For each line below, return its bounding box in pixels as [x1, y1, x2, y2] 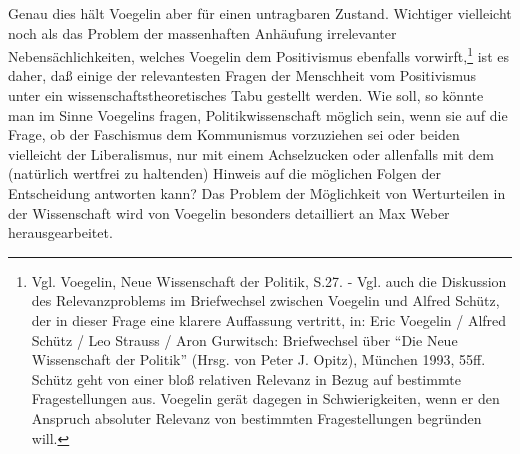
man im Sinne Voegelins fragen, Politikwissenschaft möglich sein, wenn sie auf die [8, 104, 508, 125]
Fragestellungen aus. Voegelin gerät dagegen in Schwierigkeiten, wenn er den [31, 388, 500, 409]
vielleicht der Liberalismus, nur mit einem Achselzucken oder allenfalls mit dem [8, 143, 494, 164]
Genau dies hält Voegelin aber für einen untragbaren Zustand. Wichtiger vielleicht [8, 3, 512, 23]
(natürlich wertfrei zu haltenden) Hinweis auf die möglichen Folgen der [8, 163, 441, 184]
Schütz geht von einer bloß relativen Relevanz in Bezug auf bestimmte [31, 368, 461, 389]
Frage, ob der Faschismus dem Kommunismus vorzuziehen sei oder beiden [8, 124, 460, 145]
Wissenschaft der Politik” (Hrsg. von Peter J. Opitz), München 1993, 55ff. [31, 349, 486, 370]
